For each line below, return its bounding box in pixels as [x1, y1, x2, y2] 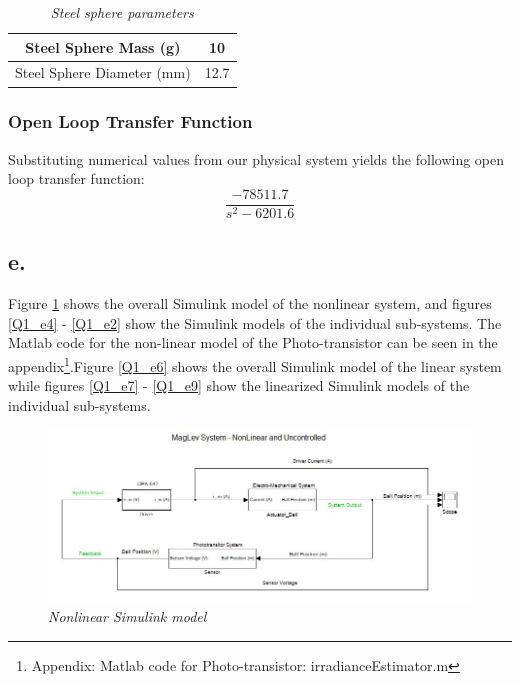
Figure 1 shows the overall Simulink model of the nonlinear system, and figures [8, 293, 492, 314]
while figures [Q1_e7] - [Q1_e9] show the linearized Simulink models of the [8, 375, 470, 396]
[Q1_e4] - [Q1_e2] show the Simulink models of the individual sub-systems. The [8, 312, 502, 333]
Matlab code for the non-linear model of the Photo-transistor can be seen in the [8, 332, 498, 353]
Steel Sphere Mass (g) [25, 36, 181, 57]
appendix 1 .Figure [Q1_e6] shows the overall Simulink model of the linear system [8, 352, 502, 376]
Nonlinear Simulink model [48, 606, 207, 627]
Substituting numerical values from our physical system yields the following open [8, 148, 505, 169]
